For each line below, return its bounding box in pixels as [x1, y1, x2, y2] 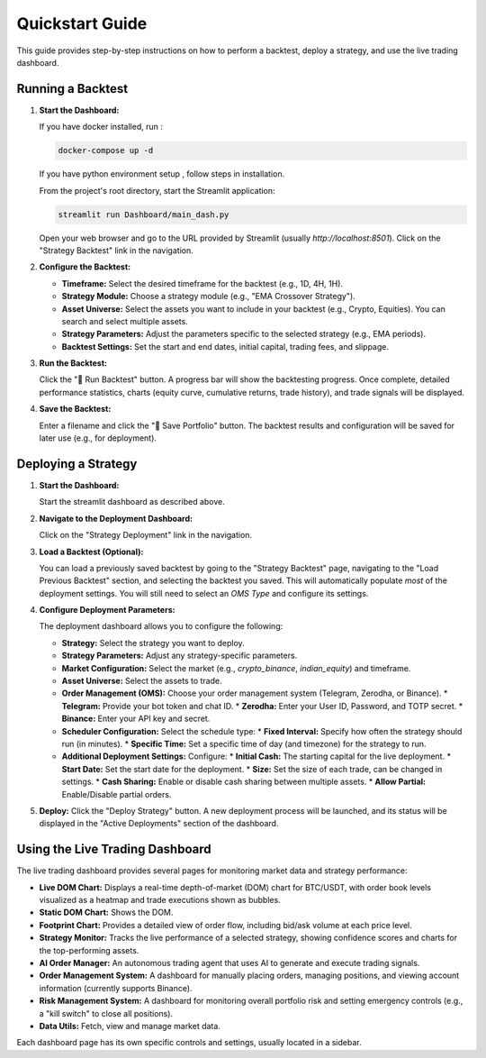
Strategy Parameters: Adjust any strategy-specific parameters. [61, 650, 298, 661]
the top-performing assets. [39, 944, 139, 955]
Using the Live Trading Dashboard [16, 842, 211, 857]
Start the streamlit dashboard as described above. [39, 497, 225, 507]
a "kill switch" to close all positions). [39, 1008, 174, 1018]
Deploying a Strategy [16, 456, 138, 471]
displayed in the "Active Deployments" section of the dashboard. [39, 818, 279, 829]
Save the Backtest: [39, 404, 112, 415]
